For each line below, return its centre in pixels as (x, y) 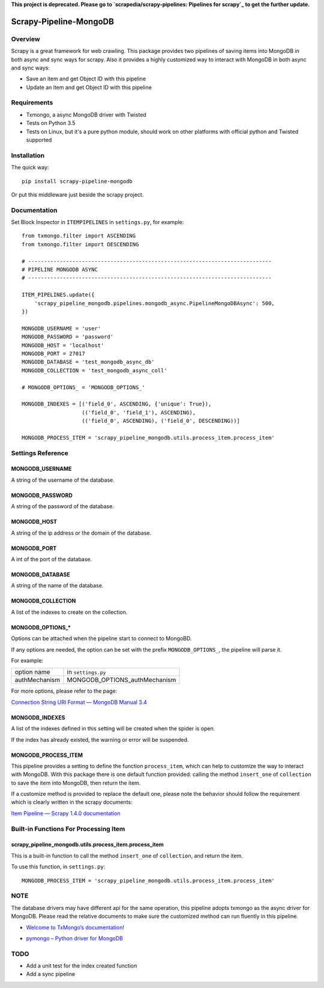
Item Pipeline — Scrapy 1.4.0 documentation (66, 813)
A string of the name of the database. (57, 586)
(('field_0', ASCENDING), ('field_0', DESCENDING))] (161, 421)
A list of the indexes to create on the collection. (69, 612)
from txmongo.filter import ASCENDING (79, 236)
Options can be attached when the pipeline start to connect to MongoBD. (101, 638)
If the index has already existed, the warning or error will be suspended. (100, 739)
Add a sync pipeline (50, 974)
